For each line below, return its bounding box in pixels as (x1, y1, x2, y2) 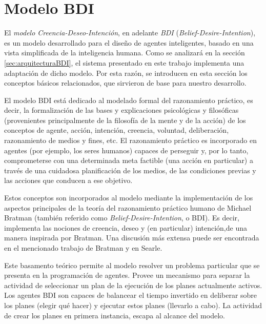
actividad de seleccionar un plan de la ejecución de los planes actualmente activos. (4, 279, 262, 290)
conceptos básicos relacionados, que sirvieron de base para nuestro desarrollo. (4, 77, 247, 88)
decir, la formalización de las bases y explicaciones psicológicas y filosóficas (4, 105, 239, 115)
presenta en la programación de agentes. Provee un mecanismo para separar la (4, 270, 250, 280)
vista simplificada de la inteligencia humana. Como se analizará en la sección (4, 47, 245, 58)
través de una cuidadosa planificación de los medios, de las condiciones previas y (4, 165, 256, 175)
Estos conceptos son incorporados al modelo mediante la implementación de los (4, 192, 253, 203)
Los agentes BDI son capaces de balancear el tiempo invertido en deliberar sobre (4, 290, 257, 300)
